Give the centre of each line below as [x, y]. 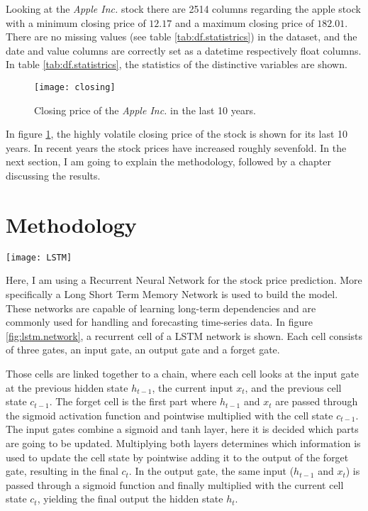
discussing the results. [53, 175]
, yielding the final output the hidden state [130, 499]
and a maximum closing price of [244, 22]
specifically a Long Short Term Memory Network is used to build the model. [172, 293]
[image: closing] [75, 87]
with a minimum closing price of [76, 22]
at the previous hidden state [67, 387]
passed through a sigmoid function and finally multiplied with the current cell [175, 484]
